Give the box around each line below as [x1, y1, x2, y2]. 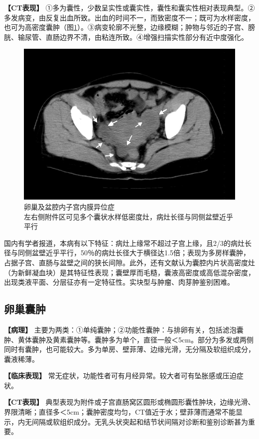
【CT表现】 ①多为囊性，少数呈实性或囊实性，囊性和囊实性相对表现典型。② [4, 2, 255, 12]
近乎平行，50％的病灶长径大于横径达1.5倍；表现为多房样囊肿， [45, 247, 250, 258]
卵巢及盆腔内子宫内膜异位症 [24, 201, 115, 212]
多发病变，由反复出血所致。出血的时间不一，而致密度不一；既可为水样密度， [4, 12, 255, 22]
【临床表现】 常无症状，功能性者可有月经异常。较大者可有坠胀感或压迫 [4, 370, 237, 381]
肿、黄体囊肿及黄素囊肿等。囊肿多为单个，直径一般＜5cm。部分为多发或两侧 [4, 334, 254, 344]
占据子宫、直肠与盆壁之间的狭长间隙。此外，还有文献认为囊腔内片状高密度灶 [4, 257, 255, 267]
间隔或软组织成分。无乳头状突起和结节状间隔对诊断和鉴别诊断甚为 [31, 416, 248, 427]
